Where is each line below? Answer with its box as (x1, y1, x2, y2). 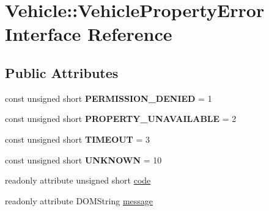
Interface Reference (5, 21, 172, 46)
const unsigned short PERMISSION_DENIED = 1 (5, 91, 212, 104)
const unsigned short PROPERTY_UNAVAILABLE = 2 (5, 112, 237, 125)
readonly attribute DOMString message (5, 194, 153, 207)
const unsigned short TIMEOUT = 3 (5, 132, 150, 145)
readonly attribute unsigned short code (5, 174, 151, 187)
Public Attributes (5, 63, 119, 82)
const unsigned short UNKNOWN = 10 (5, 153, 162, 166)
